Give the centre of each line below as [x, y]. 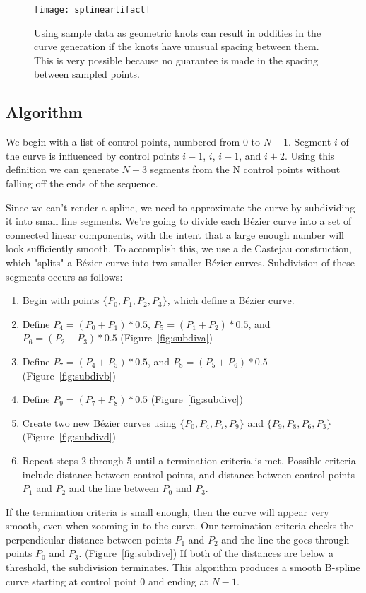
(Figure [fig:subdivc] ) [197, 399]
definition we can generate [62, 169]
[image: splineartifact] [92, 10]
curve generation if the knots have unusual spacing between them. [177, 46]
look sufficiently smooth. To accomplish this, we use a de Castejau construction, [179, 248]
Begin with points [61, 300]
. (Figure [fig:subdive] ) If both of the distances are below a [206, 553]
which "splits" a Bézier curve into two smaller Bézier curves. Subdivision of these [181, 262]
